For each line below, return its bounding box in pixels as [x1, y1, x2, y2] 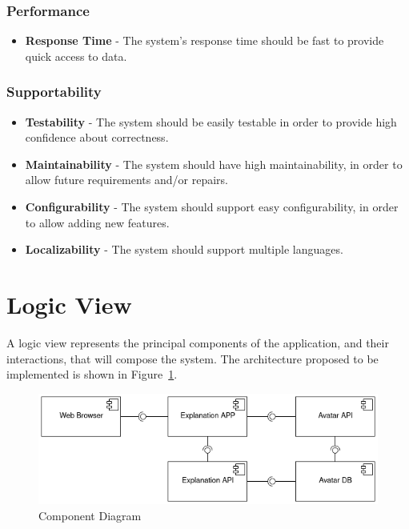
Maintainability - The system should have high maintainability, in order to [25, 155, 403, 172]
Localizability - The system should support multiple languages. [25, 241, 343, 258]
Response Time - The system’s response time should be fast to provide [25, 32, 384, 49]
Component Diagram [38, 507, 142, 523]
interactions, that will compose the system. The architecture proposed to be [6, 350, 379, 367]
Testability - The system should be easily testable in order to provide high [25, 113, 397, 130]
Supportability [6, 82, 102, 102]
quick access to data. [25, 47, 127, 64]
